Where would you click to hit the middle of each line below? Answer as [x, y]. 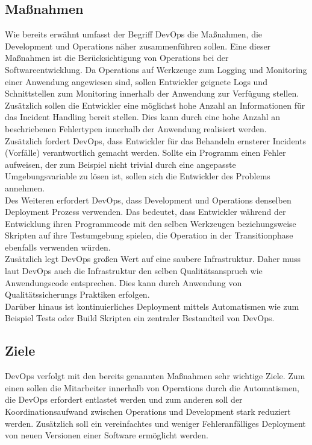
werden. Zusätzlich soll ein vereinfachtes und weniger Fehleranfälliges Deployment [155, 423]
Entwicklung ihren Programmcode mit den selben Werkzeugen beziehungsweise [151, 223]
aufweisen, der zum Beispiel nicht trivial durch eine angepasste [120, 164]
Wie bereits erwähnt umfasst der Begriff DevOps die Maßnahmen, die [134, 34]
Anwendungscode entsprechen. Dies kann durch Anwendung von [123, 282]
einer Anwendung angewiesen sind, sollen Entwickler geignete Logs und [136, 81]
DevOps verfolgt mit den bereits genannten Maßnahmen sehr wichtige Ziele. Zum [155, 376]
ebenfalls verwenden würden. [58, 247]
